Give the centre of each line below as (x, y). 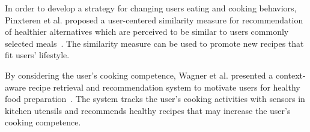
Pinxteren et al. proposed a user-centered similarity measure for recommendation (154, 19)
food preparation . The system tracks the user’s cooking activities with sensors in (155, 99)
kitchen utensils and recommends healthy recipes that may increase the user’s (148, 110)
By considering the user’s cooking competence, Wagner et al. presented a (139, 75)
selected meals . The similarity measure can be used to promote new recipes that (154, 43)
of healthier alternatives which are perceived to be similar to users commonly (147, 31)
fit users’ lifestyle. (37, 55)
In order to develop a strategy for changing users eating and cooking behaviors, (151, 8)
